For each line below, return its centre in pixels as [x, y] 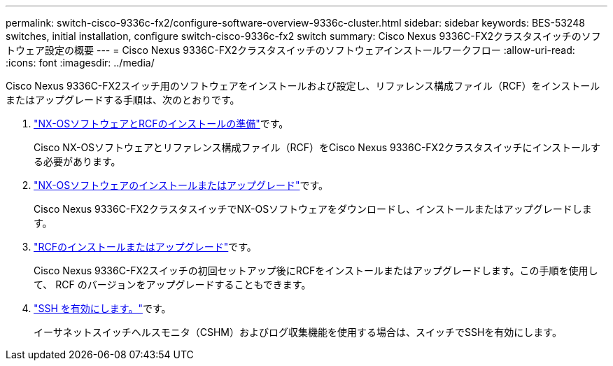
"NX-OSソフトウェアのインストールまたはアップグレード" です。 [181, 185]
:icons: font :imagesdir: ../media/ [80, 63]
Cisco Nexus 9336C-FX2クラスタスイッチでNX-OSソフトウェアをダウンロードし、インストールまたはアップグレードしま [313, 209]
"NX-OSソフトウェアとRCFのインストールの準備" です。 [161, 124]
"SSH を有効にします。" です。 [103, 308]
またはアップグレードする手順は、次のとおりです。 [123, 100]
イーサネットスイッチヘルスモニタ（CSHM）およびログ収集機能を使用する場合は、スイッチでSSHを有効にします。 [298, 332]
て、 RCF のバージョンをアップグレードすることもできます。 [172, 284]
